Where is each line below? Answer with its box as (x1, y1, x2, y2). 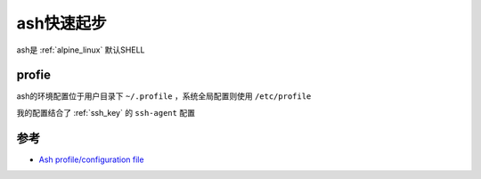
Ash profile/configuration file (38, 154, 144, 165)
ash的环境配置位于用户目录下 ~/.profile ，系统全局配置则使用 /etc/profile (16, 91, 312, 102)
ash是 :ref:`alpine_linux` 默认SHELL (16, 45, 146, 55)
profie (16, 68, 51, 83)
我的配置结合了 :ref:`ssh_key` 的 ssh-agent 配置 (16, 107, 196, 118)
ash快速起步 (16, 13, 107, 33)
